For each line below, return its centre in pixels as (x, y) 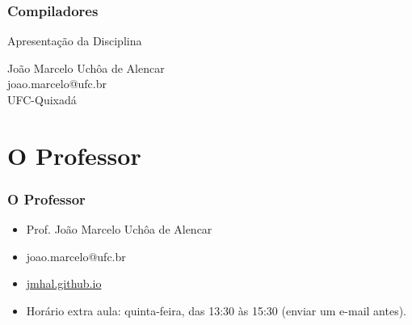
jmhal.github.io (64, 283)
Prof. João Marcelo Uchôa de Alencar (119, 229)
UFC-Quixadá (42, 99)
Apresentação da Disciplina (75, 41)
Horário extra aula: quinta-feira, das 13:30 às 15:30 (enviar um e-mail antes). (216, 310)
